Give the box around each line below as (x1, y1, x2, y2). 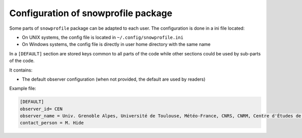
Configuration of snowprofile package (9, 8, 173, 19)
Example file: (9, 86, 36, 92)
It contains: (9, 67, 33, 73)
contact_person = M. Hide (20, 120, 84, 126)
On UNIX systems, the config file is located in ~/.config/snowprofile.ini (22, 34, 184, 40)
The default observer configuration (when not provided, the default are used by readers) (22, 76, 206, 82)
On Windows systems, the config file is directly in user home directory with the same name (22, 41, 211, 47)
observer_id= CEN (20, 106, 63, 112)
